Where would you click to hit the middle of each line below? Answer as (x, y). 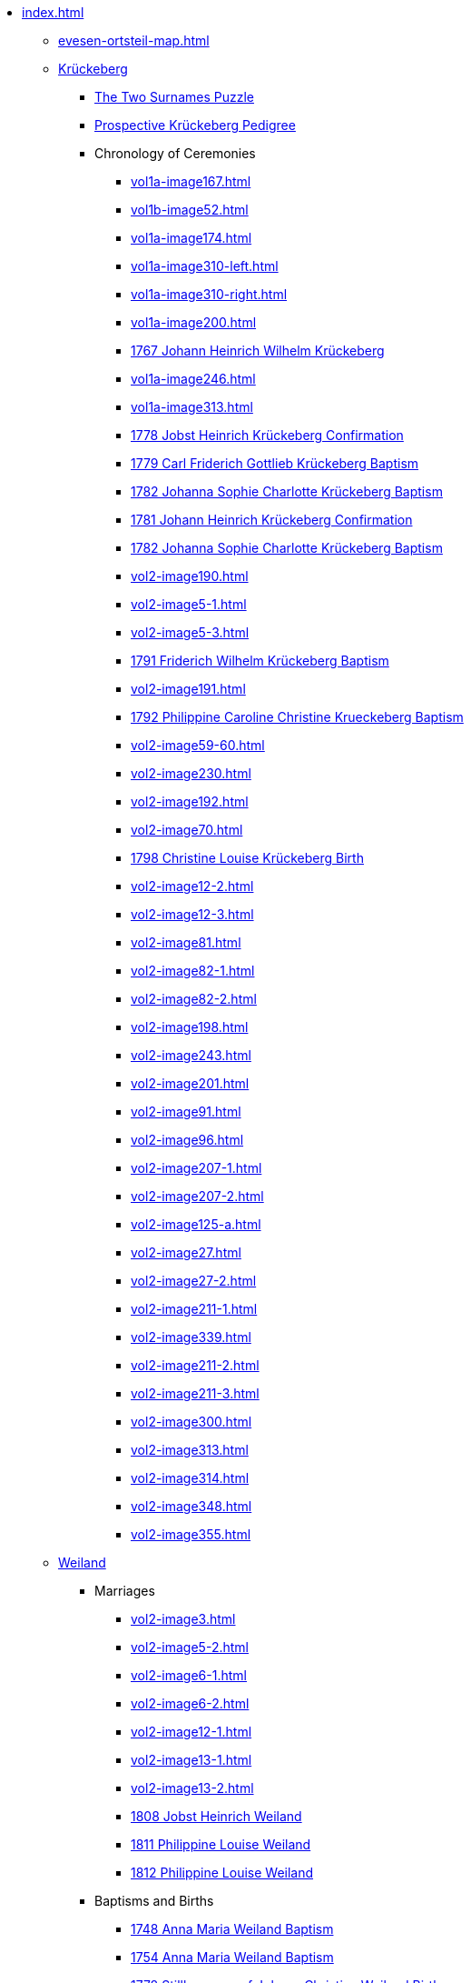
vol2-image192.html (190, 801)
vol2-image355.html (191, 1534)
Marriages (125, 1591)
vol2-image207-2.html (197, 1196)
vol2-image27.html (186, 1252)
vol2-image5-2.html (190, 1647)
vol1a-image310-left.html (205, 266)
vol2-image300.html (191, 1422)
